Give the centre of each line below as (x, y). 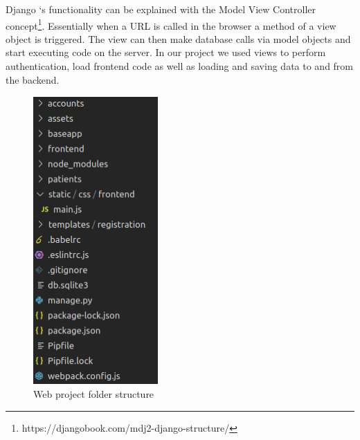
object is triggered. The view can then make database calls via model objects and (178, 38)
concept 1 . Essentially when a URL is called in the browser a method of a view (171, 24)
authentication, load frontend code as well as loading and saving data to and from (180, 66)
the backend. (33, 79)
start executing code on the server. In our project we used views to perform (166, 52)
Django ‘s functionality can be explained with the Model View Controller (161, 9)
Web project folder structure (94, 394)
